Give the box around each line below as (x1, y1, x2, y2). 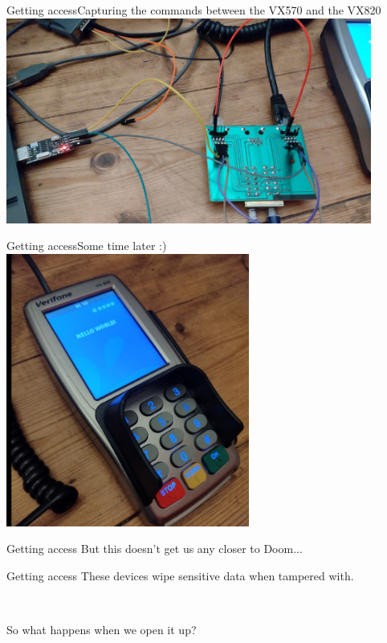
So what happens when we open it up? (6, 620, 197, 637)
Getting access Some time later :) (6, 237, 167, 254)
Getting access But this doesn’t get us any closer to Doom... (6, 540, 303, 557)
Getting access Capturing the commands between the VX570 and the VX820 (6, 2, 381, 18)
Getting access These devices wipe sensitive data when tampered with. (6, 567, 354, 584)
